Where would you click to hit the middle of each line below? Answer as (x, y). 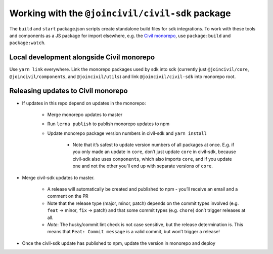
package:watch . (27, 43)
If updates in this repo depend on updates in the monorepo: (84, 103)
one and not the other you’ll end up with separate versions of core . (143, 166)
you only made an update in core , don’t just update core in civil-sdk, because (154, 152)
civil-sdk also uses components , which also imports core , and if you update (152, 159)
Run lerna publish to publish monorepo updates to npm (108, 124)
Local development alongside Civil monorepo (82, 58)
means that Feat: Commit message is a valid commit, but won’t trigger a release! (133, 232)
